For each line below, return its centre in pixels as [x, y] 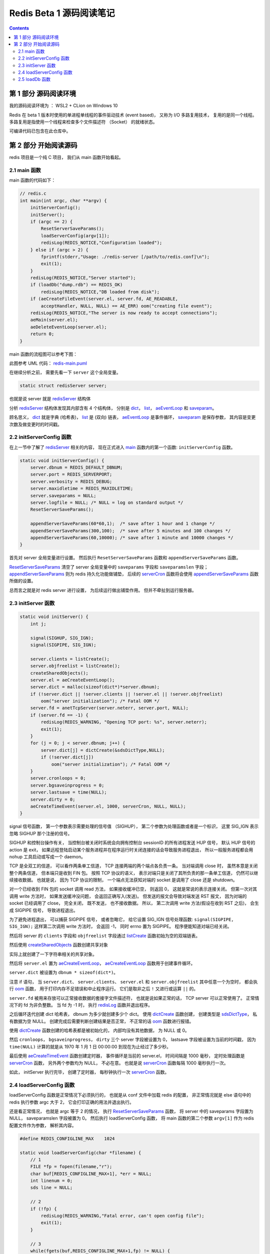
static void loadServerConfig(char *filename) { [80, 1153]
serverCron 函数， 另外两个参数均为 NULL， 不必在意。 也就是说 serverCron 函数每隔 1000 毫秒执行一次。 [119, 1063]
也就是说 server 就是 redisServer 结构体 [50, 399]
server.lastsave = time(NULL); [68, 792]
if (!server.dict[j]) [67, 757]
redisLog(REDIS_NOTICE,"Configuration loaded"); [101, 243]
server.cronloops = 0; [58, 778]
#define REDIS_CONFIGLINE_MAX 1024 [67, 1138]
